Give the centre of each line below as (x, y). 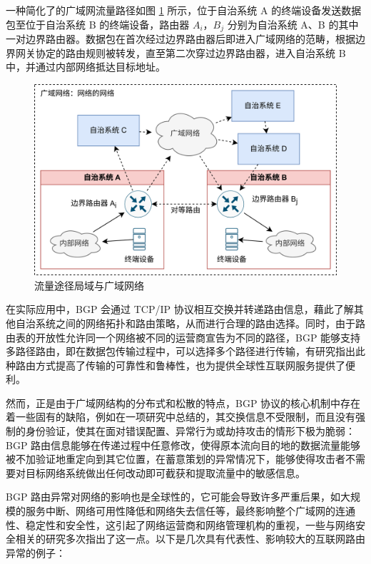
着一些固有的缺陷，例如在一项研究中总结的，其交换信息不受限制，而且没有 (181, 417)
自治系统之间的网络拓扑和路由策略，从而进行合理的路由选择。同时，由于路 (190, 323)
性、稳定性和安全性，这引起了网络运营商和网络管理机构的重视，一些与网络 (181, 524)
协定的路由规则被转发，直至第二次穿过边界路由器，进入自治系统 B (190, 52)
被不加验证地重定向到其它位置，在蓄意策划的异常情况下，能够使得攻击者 (176, 459)
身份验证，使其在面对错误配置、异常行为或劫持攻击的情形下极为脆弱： (190, 431)
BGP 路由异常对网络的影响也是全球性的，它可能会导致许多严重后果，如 (173, 497)
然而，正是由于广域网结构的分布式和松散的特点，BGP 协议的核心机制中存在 (183, 403)
